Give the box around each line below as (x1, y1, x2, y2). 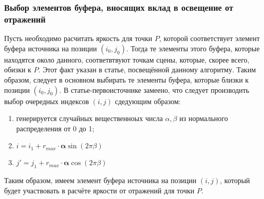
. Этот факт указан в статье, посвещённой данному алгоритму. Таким (38, 64, 256, 75)
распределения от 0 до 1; (16, 123, 95, 133)
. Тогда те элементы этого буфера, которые (126, 43, 260, 53)
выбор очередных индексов (4, 95, 89, 106)
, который (220, 175, 250, 186)
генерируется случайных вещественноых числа (16, 113, 163, 124)
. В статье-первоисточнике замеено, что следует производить (59, 84, 250, 95)
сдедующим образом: (115, 95, 181, 106)
